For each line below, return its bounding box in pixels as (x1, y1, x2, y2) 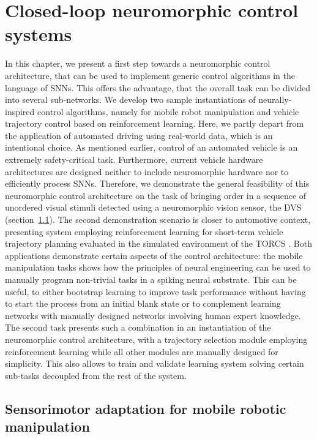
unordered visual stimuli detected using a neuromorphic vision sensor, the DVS (5, 201, 302, 214)
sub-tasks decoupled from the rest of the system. (5, 369, 187, 381)
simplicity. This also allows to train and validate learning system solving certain (5, 357, 304, 370)
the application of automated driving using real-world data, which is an (5, 129, 273, 141)
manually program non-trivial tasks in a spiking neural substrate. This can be (5, 273, 297, 285)
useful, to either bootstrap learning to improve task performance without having (5, 285, 306, 298)
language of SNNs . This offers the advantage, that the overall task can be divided (5, 81, 310, 94)
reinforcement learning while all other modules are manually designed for (5, 345, 278, 358)
